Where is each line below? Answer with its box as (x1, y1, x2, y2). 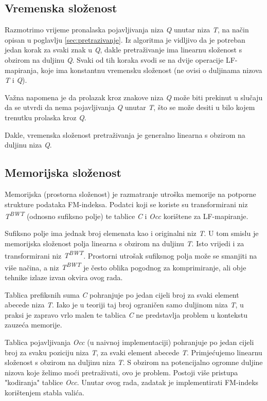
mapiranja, (5, 64, 39, 75)
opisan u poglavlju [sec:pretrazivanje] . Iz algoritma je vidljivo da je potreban (5, 34, 245, 45)
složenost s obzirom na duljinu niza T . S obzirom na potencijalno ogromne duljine (5, 357, 263, 368)
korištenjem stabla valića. (5, 387, 84, 397)
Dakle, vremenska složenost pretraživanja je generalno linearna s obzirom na (5, 129, 245, 140)
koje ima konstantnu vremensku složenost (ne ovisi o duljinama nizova (41, 64, 262, 75)
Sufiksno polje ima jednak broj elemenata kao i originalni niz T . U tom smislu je (5, 228, 259, 239)
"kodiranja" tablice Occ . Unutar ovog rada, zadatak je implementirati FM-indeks (5, 377, 259, 388)
